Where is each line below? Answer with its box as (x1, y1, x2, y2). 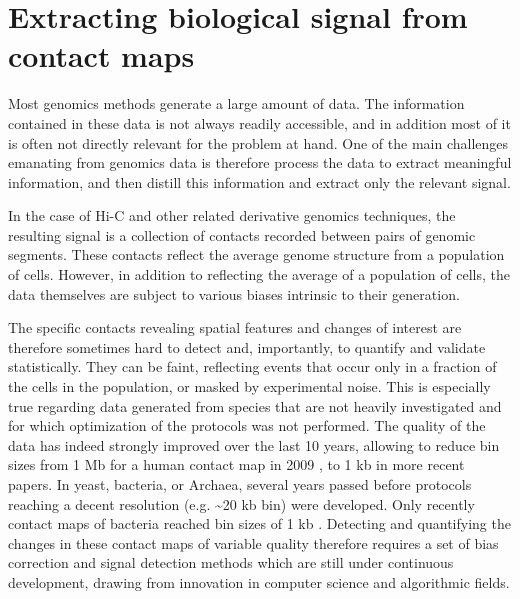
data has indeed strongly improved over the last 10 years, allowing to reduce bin (8, 434, 500, 455)
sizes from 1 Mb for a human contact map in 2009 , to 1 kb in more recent (8, 454, 465, 475)
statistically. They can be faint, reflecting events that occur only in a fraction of (8, 356, 497, 377)
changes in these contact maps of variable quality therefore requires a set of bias (8, 532, 499, 553)
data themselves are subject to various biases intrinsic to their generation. (8, 283, 460, 304)
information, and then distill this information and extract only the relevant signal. (8, 171, 511, 192)
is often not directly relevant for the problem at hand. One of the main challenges (8, 132, 509, 153)
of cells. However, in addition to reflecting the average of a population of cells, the (8, 264, 510, 285)
